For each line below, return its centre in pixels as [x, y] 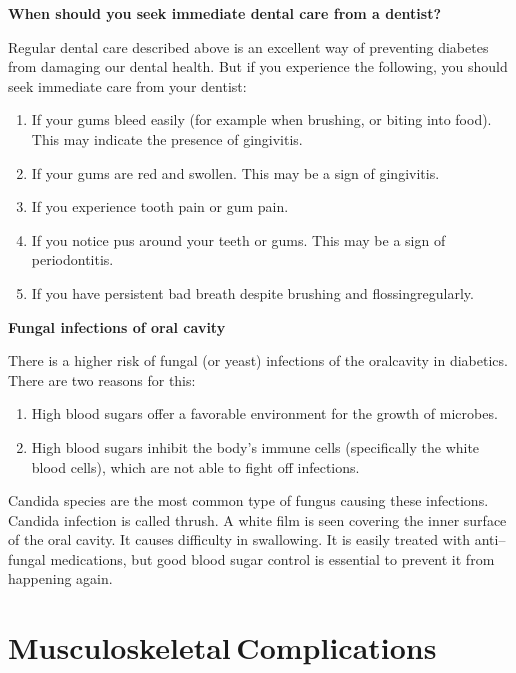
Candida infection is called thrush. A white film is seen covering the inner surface [257, 519]
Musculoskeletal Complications [222, 647]
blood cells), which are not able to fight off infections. [195, 466]
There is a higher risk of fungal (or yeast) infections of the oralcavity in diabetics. [258, 360]
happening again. [60, 578]
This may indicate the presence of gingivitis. [167, 138]
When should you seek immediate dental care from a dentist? [225, 13]
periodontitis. [72, 259]
